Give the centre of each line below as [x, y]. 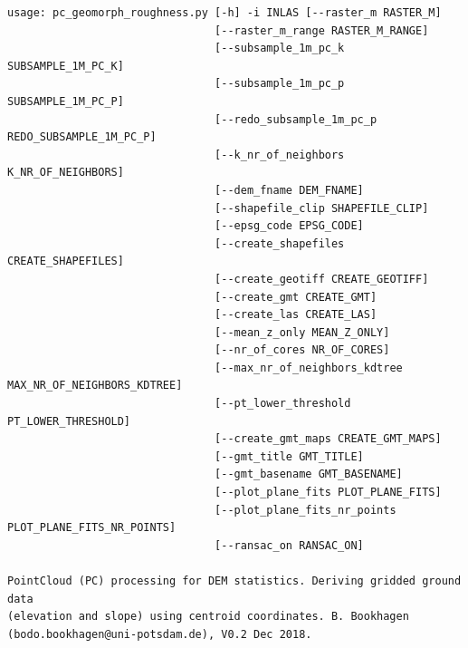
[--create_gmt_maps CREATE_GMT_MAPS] [328, 439]
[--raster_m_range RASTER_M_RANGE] [322, 30]
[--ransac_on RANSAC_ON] [289, 545]
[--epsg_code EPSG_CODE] [289, 226]
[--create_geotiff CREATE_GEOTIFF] [322, 279]
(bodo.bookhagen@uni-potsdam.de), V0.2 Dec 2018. [160, 634]
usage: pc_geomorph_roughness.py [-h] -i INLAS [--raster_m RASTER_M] [224, 13]
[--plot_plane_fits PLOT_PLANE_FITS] [328, 493]
